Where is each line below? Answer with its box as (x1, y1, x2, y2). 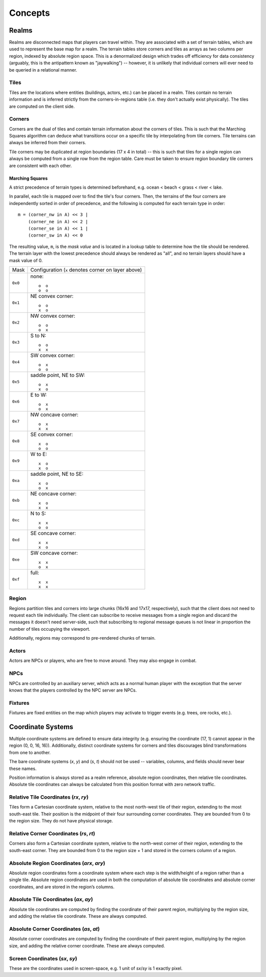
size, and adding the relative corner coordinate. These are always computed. (9, 942, 165, 948)
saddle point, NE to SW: (30, 371, 85, 378)
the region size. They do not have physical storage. (9, 818, 113, 824)
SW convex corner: (30, 352, 75, 359)
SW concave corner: (30, 549, 78, 556)
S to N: (30, 332, 46, 339)
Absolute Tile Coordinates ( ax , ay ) (9, 896, 93, 903)
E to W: (30, 391, 47, 398)
